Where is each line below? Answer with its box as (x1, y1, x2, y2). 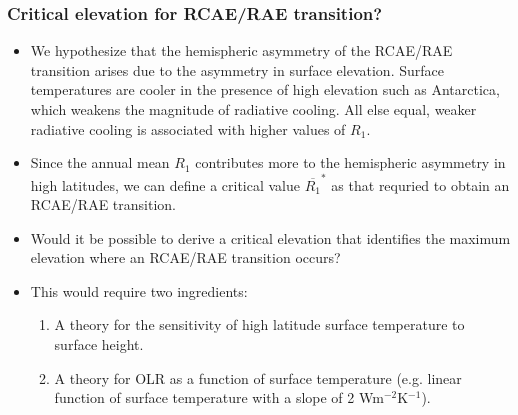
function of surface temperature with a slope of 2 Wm (54, 387, 384, 408)
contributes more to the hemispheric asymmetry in (195, 152, 506, 173)
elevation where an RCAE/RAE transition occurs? (30, 247, 341, 268)
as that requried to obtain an (331, 174, 510, 195)
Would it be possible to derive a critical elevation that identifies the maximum (30, 227, 511, 248)
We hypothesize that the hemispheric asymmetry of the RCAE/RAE (30, 40, 453, 61)
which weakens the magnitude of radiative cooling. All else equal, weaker (30, 99, 477, 119)
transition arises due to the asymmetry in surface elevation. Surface (30, 59, 444, 80)
